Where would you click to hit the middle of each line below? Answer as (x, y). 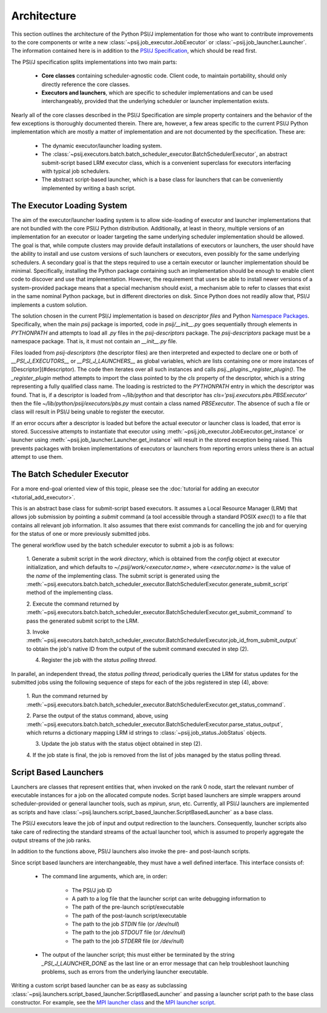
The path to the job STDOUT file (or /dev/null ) (129, 932)
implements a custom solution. (49, 305)
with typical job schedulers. (76, 171)
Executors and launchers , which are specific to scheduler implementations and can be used (157, 92)
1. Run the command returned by (67, 696)
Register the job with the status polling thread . (99, 660)
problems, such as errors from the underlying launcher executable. (125, 972)
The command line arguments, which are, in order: (104, 877)
